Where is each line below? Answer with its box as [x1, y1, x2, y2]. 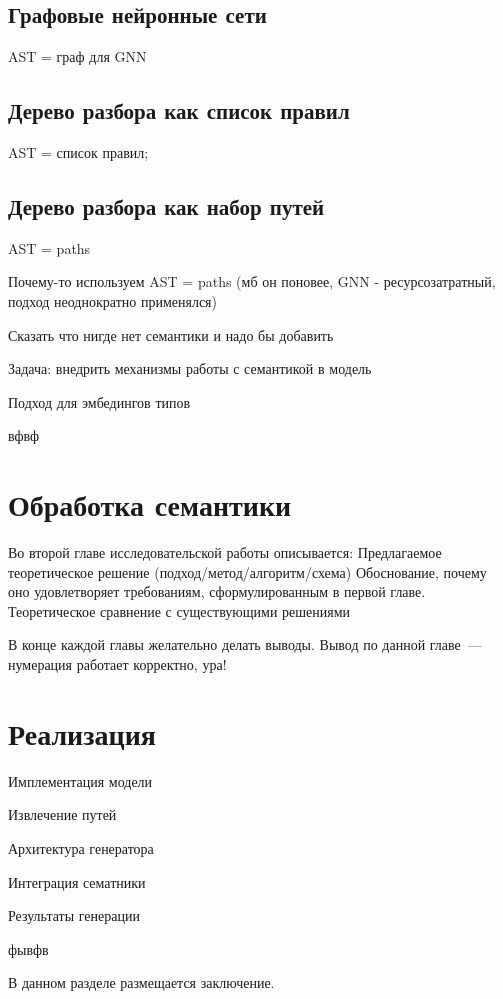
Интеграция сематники [8, 871, 146, 892]
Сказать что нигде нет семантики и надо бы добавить [8, 324, 334, 345]
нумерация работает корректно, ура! [8, 654, 227, 675]
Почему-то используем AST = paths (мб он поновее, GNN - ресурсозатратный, [8, 271, 496, 292]
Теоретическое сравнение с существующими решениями [8, 600, 351, 621]
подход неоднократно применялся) [8, 290, 217, 311]
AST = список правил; [8, 142, 149, 162]
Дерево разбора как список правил [8, 95, 350, 126]
